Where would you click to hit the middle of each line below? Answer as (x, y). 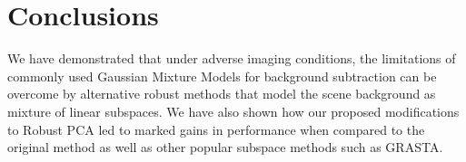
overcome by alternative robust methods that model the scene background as (222, 94)
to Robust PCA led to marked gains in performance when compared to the (216, 129)
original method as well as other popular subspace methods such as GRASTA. (225, 147)
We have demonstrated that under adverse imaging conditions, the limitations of (232, 58)
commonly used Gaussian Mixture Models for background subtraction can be (222, 76)
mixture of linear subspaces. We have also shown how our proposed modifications (233, 111)
